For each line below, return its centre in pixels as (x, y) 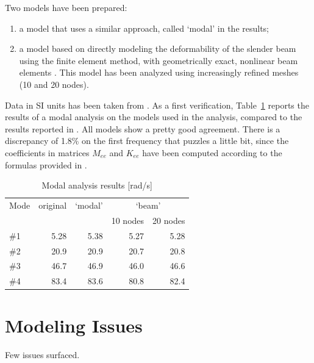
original (53, 205)
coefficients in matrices (47, 152)
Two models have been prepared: (66, 7)
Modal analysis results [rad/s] (97, 185)
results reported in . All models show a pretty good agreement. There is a (143, 128)
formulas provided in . (46, 164)
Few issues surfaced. (42, 355)
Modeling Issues (74, 325)
